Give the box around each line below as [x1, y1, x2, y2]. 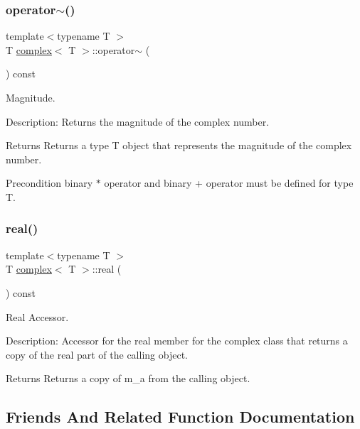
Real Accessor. [6, 309, 69, 324]
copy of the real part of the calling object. [6, 347, 188, 362]
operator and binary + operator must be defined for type [104, 175, 354, 190]
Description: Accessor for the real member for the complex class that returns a [6, 333, 348, 348]
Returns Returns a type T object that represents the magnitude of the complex [6, 138, 352, 153]
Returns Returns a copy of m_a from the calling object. [6, 371, 250, 386]
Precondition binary [6, 175, 93, 190]
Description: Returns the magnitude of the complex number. [6, 114, 270, 129]
